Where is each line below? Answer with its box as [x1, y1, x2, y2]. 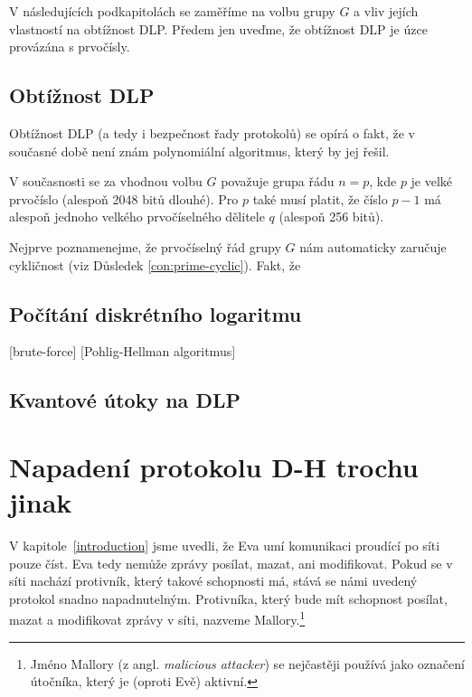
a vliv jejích [354, 2, 419, 20]
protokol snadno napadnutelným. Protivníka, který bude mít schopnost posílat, [9, 589, 448, 608]
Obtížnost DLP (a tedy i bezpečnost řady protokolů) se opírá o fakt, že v [9, 123, 415, 142]
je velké [411, 172, 453, 191]
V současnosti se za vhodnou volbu [9, 172, 203, 191]
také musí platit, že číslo [252, 189, 388, 208]
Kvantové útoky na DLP [9, 386, 241, 414]
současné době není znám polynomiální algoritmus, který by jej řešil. [9, 141, 390, 160]
